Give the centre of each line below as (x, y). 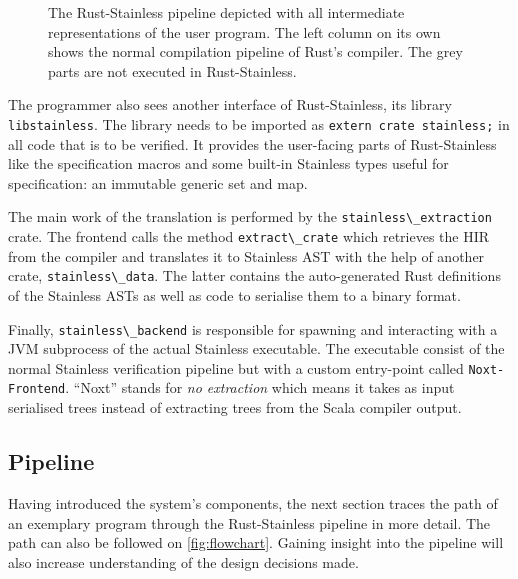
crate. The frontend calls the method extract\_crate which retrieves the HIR (249, 236)
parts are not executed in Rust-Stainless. (172, 70)
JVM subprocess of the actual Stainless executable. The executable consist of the (256, 348)
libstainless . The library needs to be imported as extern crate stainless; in (259, 123)
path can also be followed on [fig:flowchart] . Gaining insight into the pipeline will (256, 542)
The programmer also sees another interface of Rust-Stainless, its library (230, 104)
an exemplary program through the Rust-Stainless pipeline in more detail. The (249, 522)
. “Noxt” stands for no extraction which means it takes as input (260, 387)
